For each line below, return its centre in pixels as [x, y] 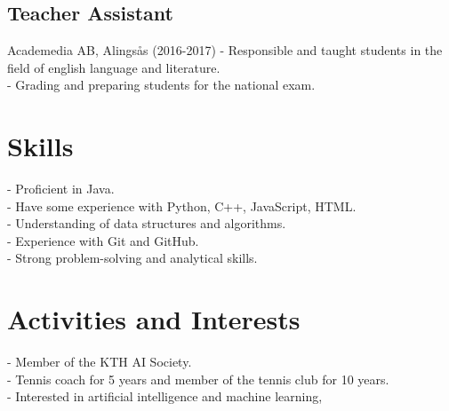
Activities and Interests [154, 319]
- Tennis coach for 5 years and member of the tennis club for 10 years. [198, 379]
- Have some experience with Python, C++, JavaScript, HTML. [182, 205]
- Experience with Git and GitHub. [103, 240]
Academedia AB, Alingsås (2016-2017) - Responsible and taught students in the [225, 50]
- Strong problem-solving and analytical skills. [132, 258]
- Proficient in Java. [61, 189]
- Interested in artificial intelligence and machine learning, [165, 396]
